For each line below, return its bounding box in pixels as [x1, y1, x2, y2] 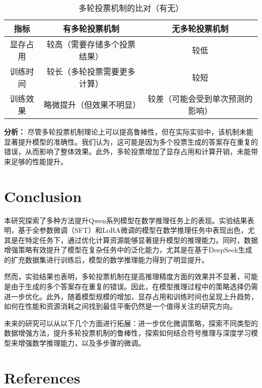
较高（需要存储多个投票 [46, 38, 136, 50]
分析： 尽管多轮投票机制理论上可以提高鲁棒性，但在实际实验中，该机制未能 [4, 126, 253, 137]
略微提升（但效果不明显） [43, 99, 141, 110]
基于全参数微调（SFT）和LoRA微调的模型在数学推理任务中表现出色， [18, 225, 248, 235]
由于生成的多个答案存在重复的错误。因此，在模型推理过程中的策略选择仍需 [11, 281, 258, 292]
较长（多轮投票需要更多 [46, 66, 136, 77]
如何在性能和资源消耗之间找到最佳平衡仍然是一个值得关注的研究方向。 [4, 301, 237, 311]
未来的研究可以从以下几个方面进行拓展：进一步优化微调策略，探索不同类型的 [4, 317, 258, 328]
